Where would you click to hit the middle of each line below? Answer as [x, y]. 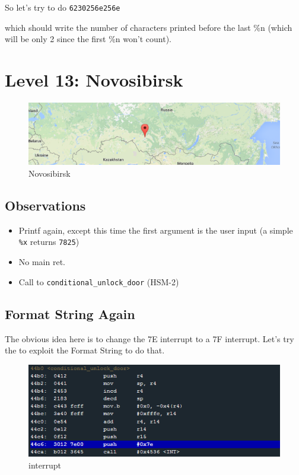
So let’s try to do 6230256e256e [63, 7]
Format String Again [70, 313]
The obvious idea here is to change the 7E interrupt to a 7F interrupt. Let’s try [149, 338]
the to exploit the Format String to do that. [85, 350]
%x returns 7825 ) [49, 242]
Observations [45, 205]
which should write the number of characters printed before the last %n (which [149, 27]
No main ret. [42, 262]
